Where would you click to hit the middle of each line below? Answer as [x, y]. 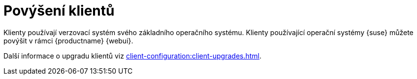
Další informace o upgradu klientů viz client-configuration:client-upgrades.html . [133, 56]
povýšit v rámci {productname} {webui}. [68, 40]
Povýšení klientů [59, 11]
